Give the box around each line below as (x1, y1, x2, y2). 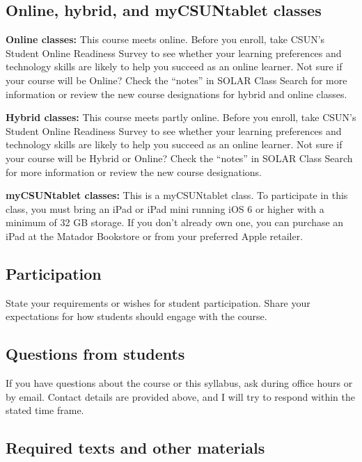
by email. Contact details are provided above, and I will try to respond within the (6, 389, 355, 404)
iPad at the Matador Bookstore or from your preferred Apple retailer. (6, 228, 304, 243)
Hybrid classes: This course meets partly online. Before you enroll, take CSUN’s (6, 110, 356, 125)
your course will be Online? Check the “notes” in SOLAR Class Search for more (6, 72, 347, 87)
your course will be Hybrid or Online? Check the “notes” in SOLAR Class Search (6, 150, 353, 165)
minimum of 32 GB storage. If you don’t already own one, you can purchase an (6, 215, 344, 230)
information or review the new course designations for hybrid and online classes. (6, 86, 347, 101)
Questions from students (6, 343, 185, 365)
